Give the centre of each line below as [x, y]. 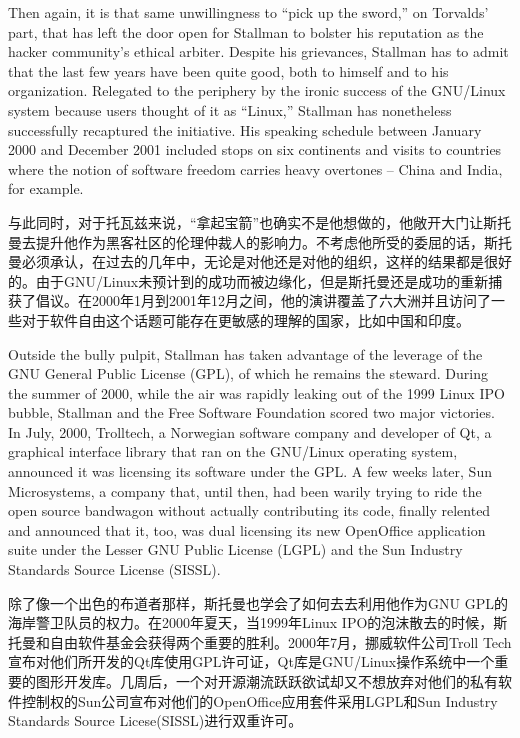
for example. [46, 188]
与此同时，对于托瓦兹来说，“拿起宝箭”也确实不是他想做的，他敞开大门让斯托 [260, 221]
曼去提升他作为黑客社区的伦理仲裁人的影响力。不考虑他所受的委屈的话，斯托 [260, 241]
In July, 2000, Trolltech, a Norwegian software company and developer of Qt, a [250, 431]
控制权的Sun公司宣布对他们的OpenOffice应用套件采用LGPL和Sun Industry [259, 700]
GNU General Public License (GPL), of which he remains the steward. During [248, 373]
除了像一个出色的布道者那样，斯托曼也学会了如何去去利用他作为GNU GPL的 [258, 602]
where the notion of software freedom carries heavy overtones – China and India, [255, 168]
